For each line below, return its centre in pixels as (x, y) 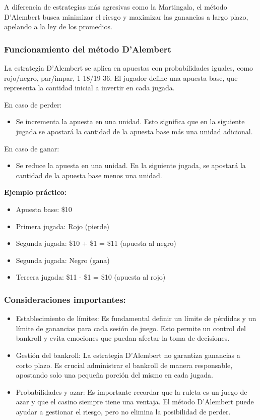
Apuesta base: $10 (44, 209)
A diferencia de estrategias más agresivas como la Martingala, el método (116, 7)
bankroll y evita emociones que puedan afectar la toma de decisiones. (123, 338)
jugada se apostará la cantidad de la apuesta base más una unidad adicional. (134, 131)
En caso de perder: (33, 104)
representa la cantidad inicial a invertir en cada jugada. (89, 88)
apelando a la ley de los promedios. (58, 27)
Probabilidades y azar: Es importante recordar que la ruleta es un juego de (132, 391)
